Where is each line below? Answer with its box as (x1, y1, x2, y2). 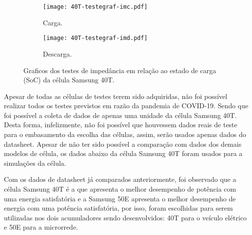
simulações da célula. (4, 157, 66, 168)
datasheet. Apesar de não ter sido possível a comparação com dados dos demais (4, 138, 242, 149)
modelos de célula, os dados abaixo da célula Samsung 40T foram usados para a (4, 148, 243, 158)
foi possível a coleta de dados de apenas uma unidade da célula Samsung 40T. (4, 110, 237, 120)
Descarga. (43, 48, 72, 59)
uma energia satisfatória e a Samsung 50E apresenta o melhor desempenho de (4, 193, 236, 203)
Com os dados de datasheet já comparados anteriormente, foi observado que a (4, 174, 236, 184)
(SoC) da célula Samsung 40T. (23, 75, 115, 85)
